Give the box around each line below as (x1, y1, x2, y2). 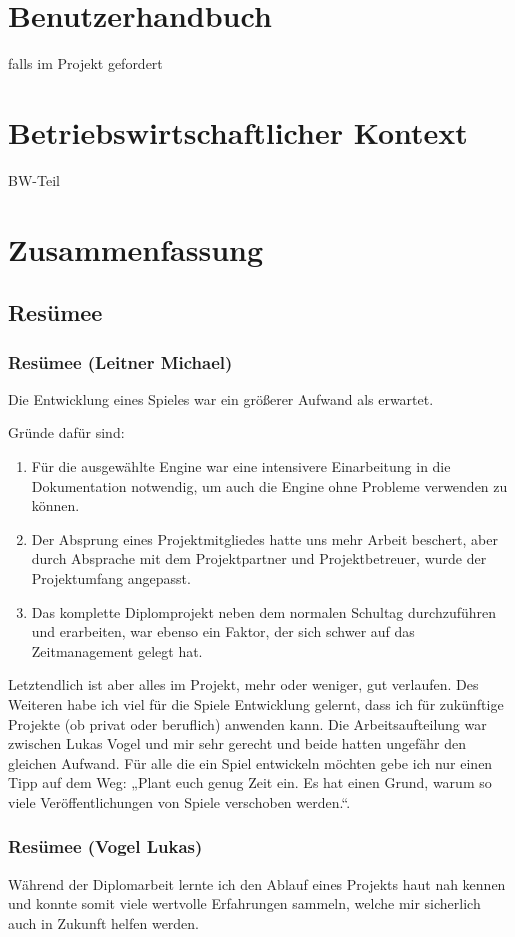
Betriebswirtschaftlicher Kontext (8, 111, 468, 152)
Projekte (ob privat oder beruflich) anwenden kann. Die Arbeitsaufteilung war (8, 713, 487, 734)
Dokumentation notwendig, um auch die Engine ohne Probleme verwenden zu (31, 475, 508, 496)
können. (31, 495, 80, 516)
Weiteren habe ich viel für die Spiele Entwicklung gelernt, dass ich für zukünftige (8, 693, 504, 714)
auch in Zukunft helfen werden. (8, 912, 200, 933)
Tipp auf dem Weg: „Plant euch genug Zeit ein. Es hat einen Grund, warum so (8, 772, 492, 793)
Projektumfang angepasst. (31, 567, 191, 588)
